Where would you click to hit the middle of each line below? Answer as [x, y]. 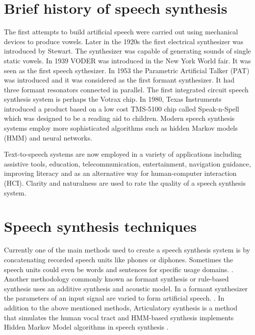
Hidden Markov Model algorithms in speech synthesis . [86, 327]
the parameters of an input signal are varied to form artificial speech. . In [114, 298]
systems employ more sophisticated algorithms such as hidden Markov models [121, 128]
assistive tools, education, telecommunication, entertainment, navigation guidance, [127, 163]
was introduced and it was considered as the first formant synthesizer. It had [119, 80]
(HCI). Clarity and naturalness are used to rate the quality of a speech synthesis [125, 183]
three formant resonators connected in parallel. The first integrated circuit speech [126, 89]
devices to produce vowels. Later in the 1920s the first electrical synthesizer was [124, 41]
